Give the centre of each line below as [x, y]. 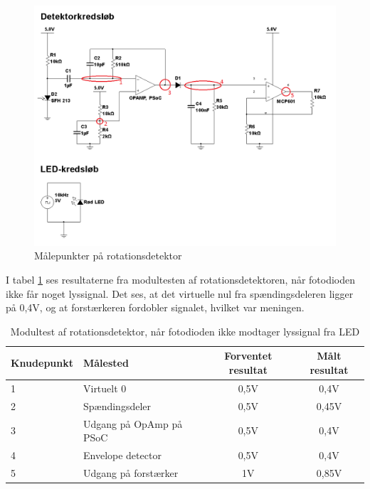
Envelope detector [122, 455]
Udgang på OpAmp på [133, 423]
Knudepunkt [42, 363]
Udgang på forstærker [131, 472]
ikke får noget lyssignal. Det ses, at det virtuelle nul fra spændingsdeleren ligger [180, 293]
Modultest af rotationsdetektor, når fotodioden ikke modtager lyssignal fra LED [185, 331]
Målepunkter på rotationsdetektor [108, 256]
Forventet [248, 356]
